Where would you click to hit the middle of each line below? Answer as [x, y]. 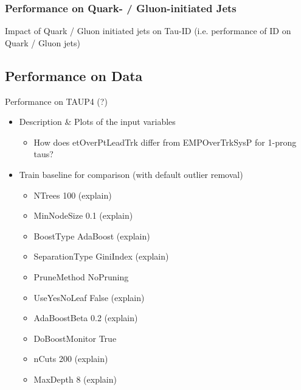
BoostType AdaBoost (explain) [92, 236]
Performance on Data [74, 75]
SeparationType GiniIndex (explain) [101, 256]
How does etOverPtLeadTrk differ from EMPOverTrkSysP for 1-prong [165, 142]
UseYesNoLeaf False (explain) [89, 297]
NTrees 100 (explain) [73, 195]
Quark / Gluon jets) [43, 42]
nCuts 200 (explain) [71, 359]
